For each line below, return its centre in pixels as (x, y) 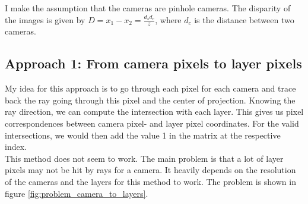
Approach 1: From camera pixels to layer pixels (153, 63)
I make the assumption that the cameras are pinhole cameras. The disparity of (148, 8)
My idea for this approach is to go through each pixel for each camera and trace (150, 88)
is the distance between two (244, 19)
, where (168, 19)
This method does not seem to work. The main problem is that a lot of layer (144, 158)
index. (16, 147)
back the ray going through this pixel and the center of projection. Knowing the (150, 100)
